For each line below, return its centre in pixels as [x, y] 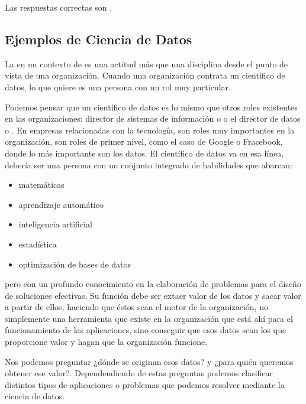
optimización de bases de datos [75, 264]
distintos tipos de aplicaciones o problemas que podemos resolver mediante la [145, 384]
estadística [38, 244]
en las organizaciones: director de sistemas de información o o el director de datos [153, 118]
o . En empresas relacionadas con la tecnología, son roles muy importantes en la [150, 130]
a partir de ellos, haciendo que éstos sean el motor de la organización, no [136, 307]
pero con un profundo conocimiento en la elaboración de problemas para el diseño [153, 284]
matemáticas [41, 185]
